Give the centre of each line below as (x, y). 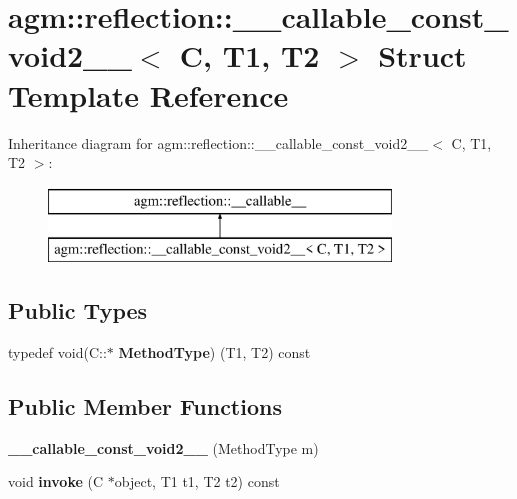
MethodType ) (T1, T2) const (214, 352)
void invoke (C (56, 481)
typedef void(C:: (57, 352)
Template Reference (148, 94)
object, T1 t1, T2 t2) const (197, 481)
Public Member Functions (145, 406)
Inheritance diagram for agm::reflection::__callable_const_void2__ (218, 142)
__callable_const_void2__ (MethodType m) (163, 447)
